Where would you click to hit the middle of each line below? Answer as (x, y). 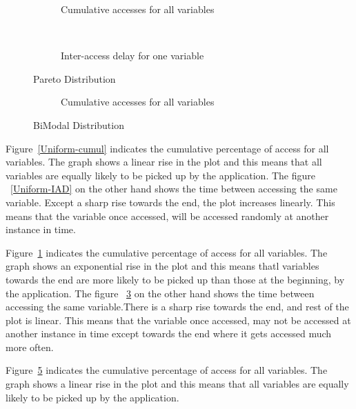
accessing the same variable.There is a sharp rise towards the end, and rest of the (177, 307)
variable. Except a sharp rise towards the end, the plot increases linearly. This (170, 202)
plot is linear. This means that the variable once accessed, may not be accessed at (178, 320)
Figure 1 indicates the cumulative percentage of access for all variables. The (167, 252)
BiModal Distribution (79, 124)
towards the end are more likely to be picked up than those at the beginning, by (175, 279)
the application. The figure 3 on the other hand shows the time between (160, 293)
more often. (30, 347)
